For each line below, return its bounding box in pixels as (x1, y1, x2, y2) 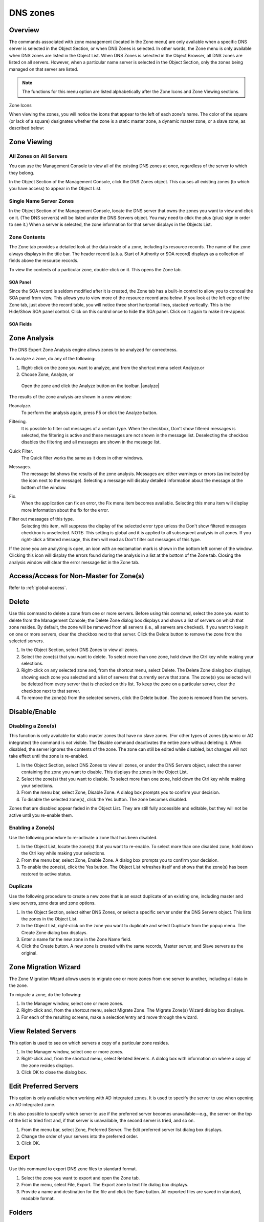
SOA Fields (9, 321, 32, 327)
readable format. (21, 1195, 55, 1201)
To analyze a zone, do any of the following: (9, 356, 96, 362)
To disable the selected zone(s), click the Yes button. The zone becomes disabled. (21, 796, 188, 802)
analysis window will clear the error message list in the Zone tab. (9, 559, 139, 565)
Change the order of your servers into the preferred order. (21, 1134, 138, 1139)
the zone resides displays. (21, 1062, 74, 1068)
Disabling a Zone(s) (9, 722, 57, 729)
